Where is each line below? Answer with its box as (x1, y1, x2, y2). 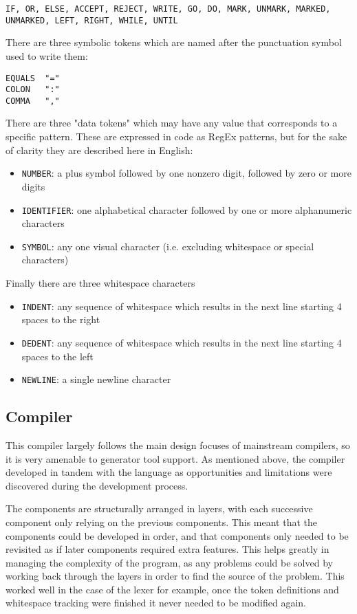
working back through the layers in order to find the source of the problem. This (6, 569, 345, 583)
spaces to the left (21, 349, 94, 363)
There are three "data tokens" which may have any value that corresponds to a (6, 116, 338, 130)
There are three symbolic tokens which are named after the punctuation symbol (6, 35, 342, 50)
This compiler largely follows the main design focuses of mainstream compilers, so (6, 437, 350, 452)
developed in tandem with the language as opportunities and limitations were (6, 465, 332, 479)
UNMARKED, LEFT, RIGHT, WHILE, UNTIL (6, 15, 178, 25)
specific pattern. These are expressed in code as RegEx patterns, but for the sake (6, 129, 347, 144)
